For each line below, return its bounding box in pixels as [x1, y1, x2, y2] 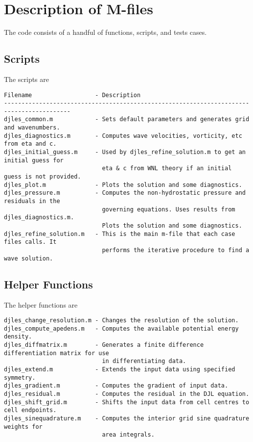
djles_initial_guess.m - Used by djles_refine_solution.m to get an [4, 149, 246, 156]
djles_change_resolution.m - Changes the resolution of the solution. [4, 317, 239, 324]
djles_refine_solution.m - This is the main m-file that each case [4, 230, 235, 237]
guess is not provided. [4, 173, 81, 181]
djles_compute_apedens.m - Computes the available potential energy [4, 325, 239, 332]
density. [4, 333, 32, 340]
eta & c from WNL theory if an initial [102, 165, 232, 172]
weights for [4, 423, 43, 430]
